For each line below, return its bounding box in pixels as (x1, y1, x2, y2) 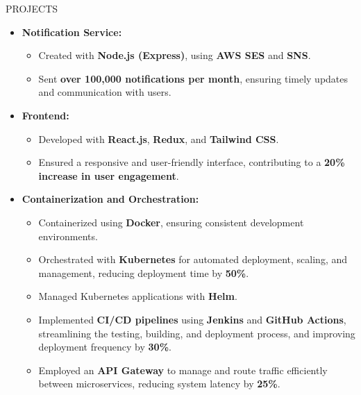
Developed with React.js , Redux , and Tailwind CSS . (38, 131, 279, 146)
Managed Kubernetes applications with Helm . (38, 289, 237, 303)
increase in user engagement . (38, 168, 179, 183)
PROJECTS (6, 1, 58, 15)
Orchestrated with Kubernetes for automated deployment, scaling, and (38, 252, 348, 267)
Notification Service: (22, 24, 122, 39)
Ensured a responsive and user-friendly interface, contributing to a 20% (38, 155, 345, 169)
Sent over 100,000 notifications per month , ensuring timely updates (38, 71, 349, 85)
